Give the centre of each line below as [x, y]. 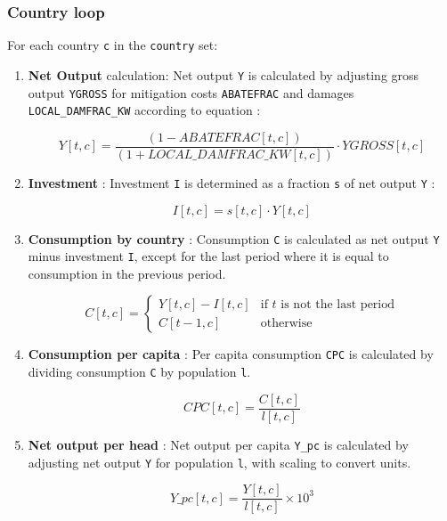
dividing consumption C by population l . [139, 372]
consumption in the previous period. [127, 273]
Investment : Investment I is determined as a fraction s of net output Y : [232, 182]
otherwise [286, 323]
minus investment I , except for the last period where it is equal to [208, 256]
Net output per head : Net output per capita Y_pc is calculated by [218, 444]
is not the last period [338, 304]
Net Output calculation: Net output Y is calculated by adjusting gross [223, 74]
